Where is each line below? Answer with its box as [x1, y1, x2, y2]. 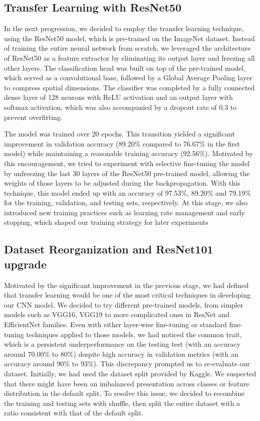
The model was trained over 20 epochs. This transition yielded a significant [4, 128, 235, 139]
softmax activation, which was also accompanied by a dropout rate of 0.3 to [4, 101, 237, 112]
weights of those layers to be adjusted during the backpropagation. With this [4, 178, 240, 188]
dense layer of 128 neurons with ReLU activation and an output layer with [4, 92, 233, 102]
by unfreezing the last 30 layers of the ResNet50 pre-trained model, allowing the [4, 168, 250, 178]
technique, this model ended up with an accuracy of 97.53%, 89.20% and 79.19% [4, 187, 251, 198]
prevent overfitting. [4, 111, 63, 122]
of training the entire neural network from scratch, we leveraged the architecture [4, 43, 251, 53]
